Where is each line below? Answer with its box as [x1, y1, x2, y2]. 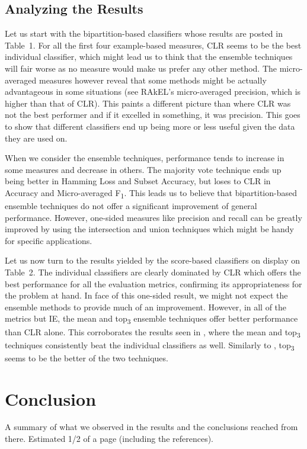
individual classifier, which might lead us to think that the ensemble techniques [5, 50, 293, 63]
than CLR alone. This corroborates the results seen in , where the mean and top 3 [5, 325, 300, 339]
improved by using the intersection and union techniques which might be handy [5, 223, 295, 235]
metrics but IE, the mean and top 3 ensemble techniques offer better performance [5, 312, 298, 326]
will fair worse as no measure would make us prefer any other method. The [5, 62, 277, 74]
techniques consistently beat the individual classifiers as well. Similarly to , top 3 [5, 338, 295, 352]
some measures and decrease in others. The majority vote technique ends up [5, 163, 282, 175]
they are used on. [5, 132, 68, 144]
